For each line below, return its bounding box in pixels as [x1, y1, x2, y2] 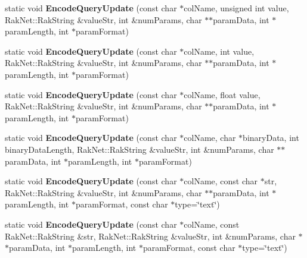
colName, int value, [184, 45, 255, 57]
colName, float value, [184, 88, 261, 100]
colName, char [184, 131, 236, 144]
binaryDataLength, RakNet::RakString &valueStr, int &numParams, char [5, 143, 274, 155]
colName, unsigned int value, [184, 2, 289, 14]
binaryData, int [243, 131, 299, 144]
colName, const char [184, 175, 258, 187]
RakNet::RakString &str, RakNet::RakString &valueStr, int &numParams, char [5, 229, 296, 242]
